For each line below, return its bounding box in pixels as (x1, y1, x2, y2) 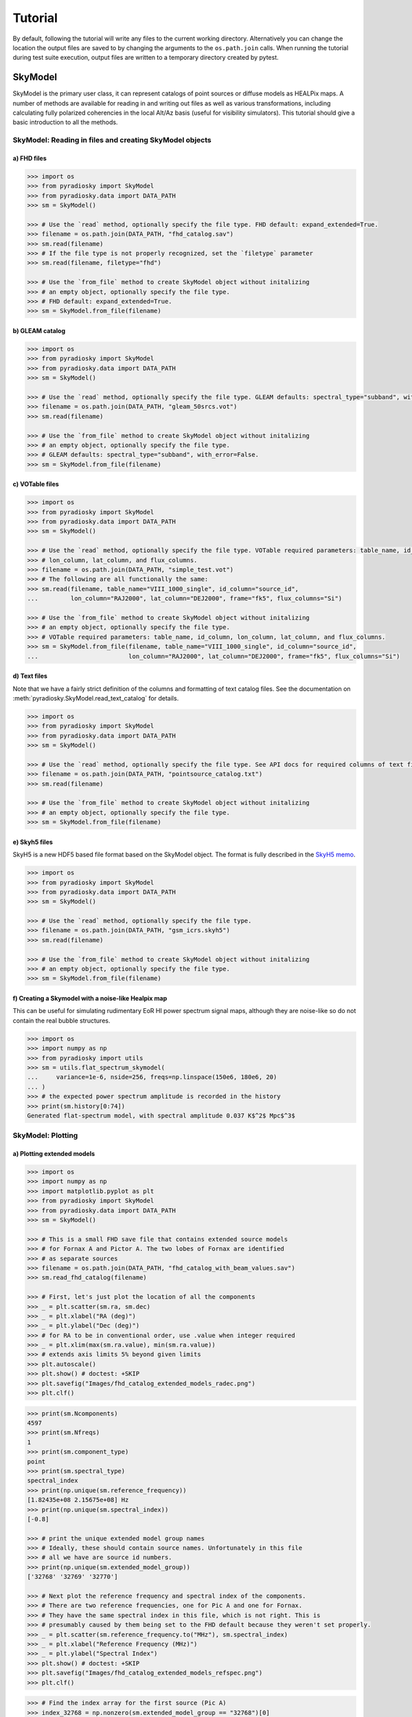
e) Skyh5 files (12, 838, 53, 846)
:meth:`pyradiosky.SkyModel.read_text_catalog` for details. (12, 694, 179, 702)
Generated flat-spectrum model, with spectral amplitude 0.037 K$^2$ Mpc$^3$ (27, 1111, 295, 1119)
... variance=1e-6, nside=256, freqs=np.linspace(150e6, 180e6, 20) (27, 1073, 277, 1081)
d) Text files (12, 672, 48, 680)
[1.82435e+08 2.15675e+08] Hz (27, 1496, 129, 1504)
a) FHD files (12, 154, 47, 162)
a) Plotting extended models (12, 1150, 95, 1158)
